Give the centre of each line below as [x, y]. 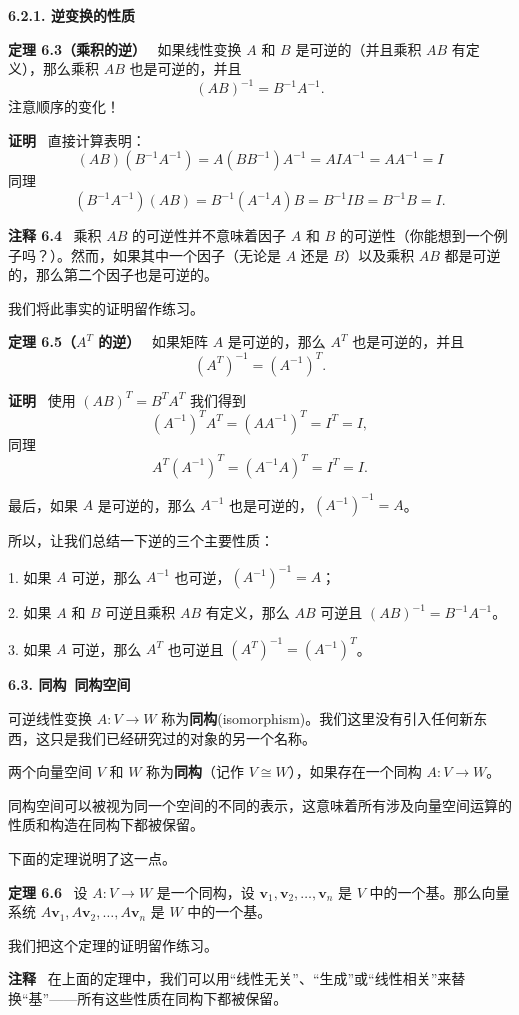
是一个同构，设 [205, 891]
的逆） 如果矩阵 [153, 341]
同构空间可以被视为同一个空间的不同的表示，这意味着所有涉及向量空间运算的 [260, 804]
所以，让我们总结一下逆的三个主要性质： [141, 540]
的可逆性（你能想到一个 [416, 235]
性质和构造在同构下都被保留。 [106, 824]
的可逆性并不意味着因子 [209, 235]
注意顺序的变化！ [64, 106]
